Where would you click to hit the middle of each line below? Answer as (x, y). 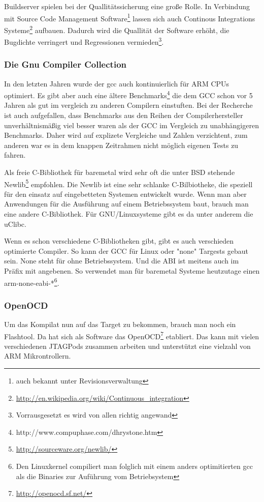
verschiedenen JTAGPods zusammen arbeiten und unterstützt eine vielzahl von (127, 346)
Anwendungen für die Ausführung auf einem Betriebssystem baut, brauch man (126, 204)
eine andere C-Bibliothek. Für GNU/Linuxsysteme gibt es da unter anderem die (129, 214)
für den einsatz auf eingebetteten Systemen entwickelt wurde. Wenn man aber (125, 194)
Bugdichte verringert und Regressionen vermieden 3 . (84, 41)
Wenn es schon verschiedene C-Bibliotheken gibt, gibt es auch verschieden (119, 241)
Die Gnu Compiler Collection (65, 64)
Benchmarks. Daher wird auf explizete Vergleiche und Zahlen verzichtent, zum (126, 135)
